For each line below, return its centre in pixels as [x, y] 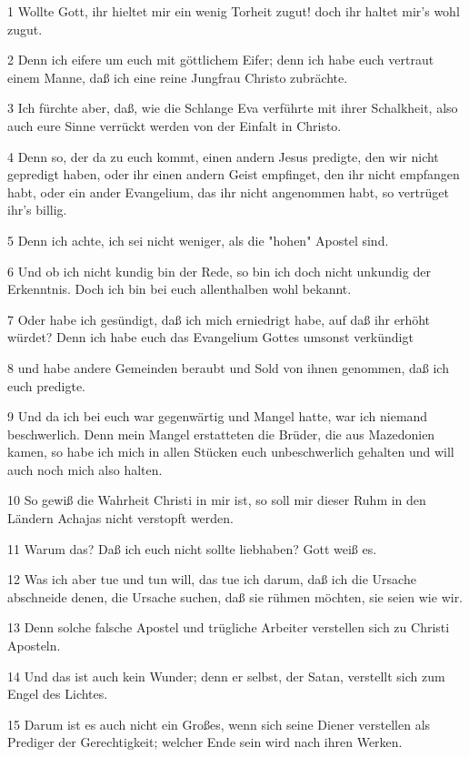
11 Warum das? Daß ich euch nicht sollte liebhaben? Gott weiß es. [192, 548]
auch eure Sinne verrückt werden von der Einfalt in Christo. [175, 125]
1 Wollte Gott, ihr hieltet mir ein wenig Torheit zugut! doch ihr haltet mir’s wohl [234, 11]
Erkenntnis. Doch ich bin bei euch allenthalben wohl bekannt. [180, 289]
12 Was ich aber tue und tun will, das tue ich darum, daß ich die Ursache [212, 579]
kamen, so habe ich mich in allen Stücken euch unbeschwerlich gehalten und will [231, 452]
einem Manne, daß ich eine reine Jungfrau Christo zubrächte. [178, 77]
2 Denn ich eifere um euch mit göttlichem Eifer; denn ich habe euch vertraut [221, 60]
